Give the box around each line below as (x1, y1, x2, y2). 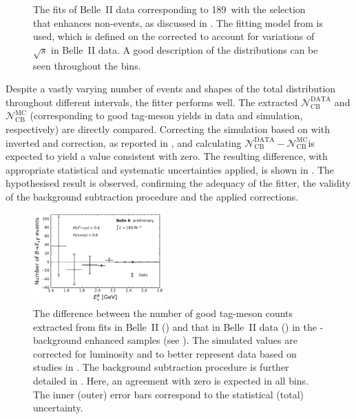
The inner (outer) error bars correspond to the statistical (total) (33, 387, 304, 401)
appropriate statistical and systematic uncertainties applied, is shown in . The (6, 162, 335, 176)
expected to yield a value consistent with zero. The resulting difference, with (6, 149, 328, 163)
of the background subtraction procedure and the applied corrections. (6, 189, 299, 203)
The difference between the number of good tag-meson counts (33, 306, 293, 320)
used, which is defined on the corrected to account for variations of (33, 29, 315, 43)
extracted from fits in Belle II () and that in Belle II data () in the (33, 319, 317, 334)
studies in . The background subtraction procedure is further (33, 360, 289, 374)
